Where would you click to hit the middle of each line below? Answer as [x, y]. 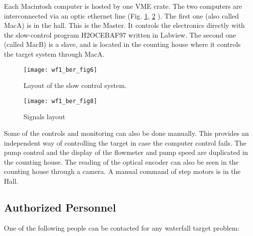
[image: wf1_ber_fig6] [60, 70]
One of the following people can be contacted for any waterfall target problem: [122, 227]
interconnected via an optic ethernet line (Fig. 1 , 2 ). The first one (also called [121, 15]
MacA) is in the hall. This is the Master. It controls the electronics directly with [125, 25]
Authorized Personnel [60, 207]
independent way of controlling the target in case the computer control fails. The [125, 142]
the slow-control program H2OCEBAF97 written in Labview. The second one [120, 34]
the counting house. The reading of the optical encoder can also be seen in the [121, 161]
